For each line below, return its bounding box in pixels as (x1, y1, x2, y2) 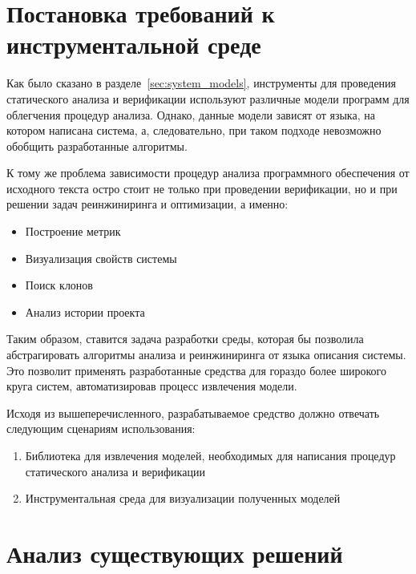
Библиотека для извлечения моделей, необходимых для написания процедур (25, 447, 396, 463)
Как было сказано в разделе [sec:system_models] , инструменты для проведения (6, 75, 397, 91)
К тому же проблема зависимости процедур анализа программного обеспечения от (6, 164, 410, 181)
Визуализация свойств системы (25, 249, 177, 266)
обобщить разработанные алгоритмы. (6, 137, 188, 154)
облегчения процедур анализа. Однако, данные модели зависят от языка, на (6, 106, 375, 123)
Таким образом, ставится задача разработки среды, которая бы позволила (6, 330, 364, 347)
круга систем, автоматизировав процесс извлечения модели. (6, 378, 297, 394)
